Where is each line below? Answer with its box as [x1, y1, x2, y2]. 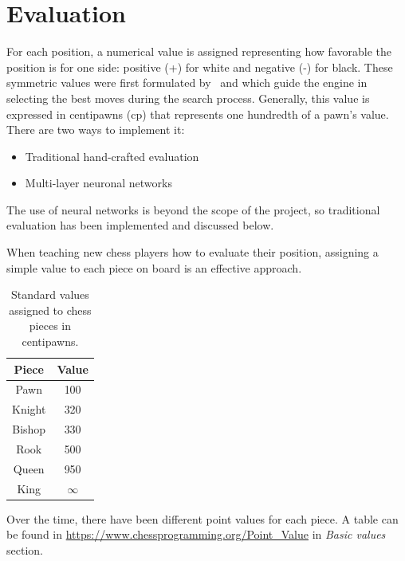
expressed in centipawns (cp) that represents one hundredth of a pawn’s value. [6, 105, 389, 122]
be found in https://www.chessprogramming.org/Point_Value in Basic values [6, 526, 386, 543]
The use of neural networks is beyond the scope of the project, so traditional [6, 201, 380, 218]
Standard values [11, 286, 89, 303]
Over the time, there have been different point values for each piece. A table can [6, 510, 399, 527]
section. [6, 541, 43, 558]
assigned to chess [9, 301, 92, 318]
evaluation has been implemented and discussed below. [6, 217, 274, 233]
